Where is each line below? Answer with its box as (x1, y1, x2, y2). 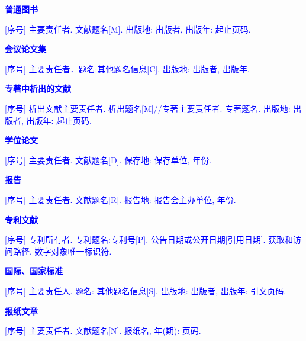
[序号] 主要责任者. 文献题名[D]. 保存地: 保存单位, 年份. (5, 153, 212, 166)
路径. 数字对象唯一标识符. (12, 245, 112, 257)
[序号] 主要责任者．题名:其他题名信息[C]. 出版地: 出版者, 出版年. (5, 62, 250, 75)
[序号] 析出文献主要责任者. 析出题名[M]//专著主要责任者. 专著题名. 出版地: (5, 102, 291, 114)
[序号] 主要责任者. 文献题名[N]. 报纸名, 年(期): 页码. (5, 324, 201, 337)
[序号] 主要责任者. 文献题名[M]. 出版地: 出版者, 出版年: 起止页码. (5, 22, 251, 35)
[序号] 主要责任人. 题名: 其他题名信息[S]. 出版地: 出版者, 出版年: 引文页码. (5, 284, 286, 297)
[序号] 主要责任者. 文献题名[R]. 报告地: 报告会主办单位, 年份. (5, 193, 236, 205)
